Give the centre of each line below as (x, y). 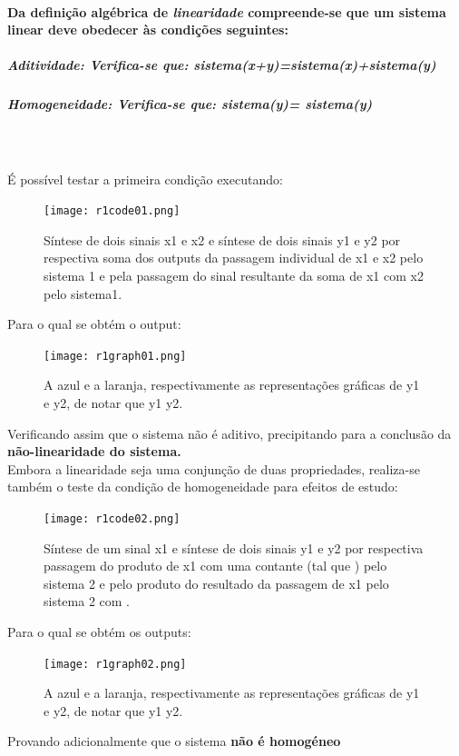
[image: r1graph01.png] (115, 356)
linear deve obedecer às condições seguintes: (148, 30)
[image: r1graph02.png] (115, 664)
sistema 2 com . (87, 601)
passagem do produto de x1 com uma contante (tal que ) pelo (215, 566)
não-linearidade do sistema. (94, 451)
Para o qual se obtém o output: (94, 324)
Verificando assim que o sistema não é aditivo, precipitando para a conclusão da (229, 433)
